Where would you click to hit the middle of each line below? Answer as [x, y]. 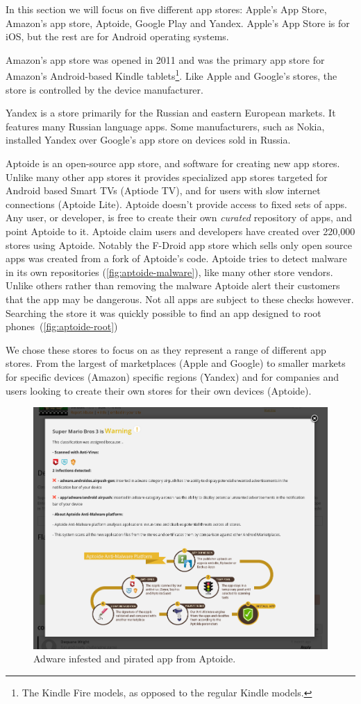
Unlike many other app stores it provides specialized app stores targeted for [167, 177]
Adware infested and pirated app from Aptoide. [135, 659]
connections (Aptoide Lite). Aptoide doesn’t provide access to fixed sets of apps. [176, 204]
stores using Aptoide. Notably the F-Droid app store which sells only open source [179, 244]
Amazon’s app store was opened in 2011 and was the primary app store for [165, 59]
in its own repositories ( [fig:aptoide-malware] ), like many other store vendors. [169, 272]
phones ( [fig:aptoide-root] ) [62, 326]
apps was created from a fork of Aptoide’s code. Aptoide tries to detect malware [176, 258]
